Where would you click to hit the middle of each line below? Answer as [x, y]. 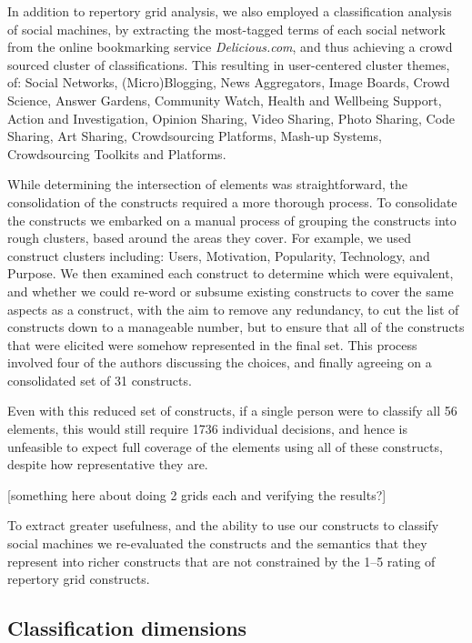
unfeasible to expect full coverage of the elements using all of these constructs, [225, 446]
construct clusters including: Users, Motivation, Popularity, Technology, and [219, 255]
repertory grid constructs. [79, 579]
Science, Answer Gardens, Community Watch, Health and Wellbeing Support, [225, 100]
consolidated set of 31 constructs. [100, 380]
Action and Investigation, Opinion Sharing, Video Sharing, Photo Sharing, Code [231, 118]
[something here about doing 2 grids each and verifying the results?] [197, 494]
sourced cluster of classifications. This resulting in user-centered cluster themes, [229, 64]
